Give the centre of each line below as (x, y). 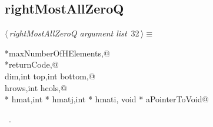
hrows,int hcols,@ (36, 87)
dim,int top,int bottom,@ (50, 76)
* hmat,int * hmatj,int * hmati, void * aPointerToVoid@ (107, 99)
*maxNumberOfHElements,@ (57, 53)
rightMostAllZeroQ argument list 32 (74, 33)
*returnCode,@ (32, 64)
